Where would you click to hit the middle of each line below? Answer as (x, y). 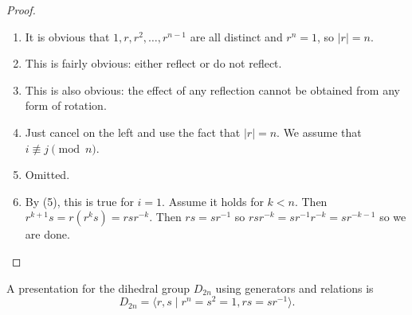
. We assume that (319, 132)
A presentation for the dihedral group (98, 288)
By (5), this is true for (79, 201)
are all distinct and (236, 36)
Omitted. (47, 175)
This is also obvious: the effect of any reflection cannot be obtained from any (212, 89)
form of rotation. (66, 105)
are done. (47, 234)
